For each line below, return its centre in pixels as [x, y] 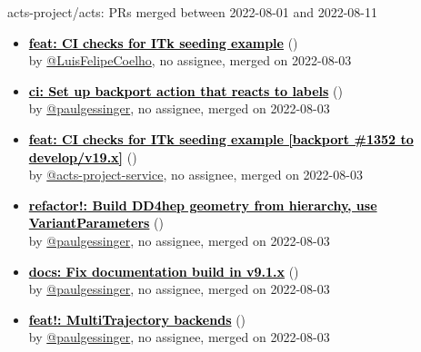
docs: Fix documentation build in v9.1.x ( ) [164, 271]
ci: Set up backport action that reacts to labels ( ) [185, 90]
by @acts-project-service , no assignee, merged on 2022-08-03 [195, 175]
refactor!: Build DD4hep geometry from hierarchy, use [203, 205]
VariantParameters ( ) [96, 223]
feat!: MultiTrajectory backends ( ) [137, 319]
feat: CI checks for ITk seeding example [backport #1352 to [221, 138]
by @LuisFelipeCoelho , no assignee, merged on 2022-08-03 [190, 60]
